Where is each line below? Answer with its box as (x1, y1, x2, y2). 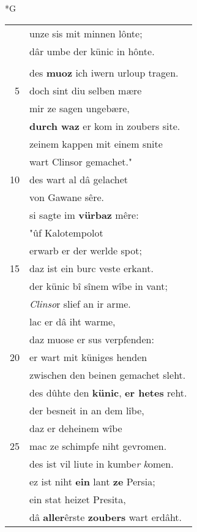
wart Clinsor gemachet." (29, 154, 132, 169)
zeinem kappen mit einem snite (29, 136, 163, 151)
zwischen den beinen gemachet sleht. (29, 367, 186, 382)
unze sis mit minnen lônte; (29, 26, 143, 40)
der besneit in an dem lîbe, (29, 403, 144, 417)
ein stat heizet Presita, (29, 492, 126, 506)
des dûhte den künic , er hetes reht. (29, 385, 187, 400)
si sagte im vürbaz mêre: (29, 207, 139, 222)
